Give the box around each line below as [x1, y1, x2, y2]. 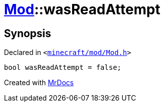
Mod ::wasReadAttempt [4, 1, 161, 18]
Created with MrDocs [4, 78, 74, 87]
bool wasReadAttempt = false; [4, 63, 122, 72]
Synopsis [4, 27, 51, 40]
